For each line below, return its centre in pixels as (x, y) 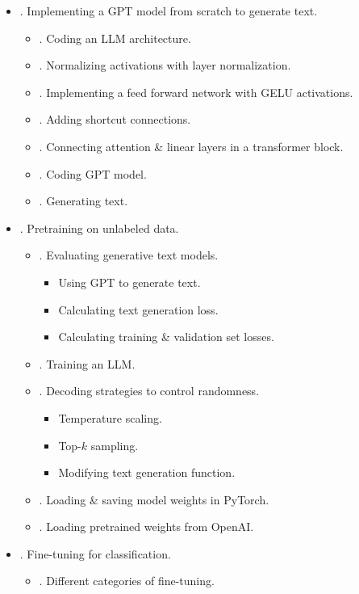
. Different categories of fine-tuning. (127, 581)
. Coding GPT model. (93, 173)
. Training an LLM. (87, 363)
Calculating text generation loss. (138, 309)
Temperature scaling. (110, 417)
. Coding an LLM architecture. (115, 38)
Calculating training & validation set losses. (166, 337)
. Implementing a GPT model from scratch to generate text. (169, 11)
